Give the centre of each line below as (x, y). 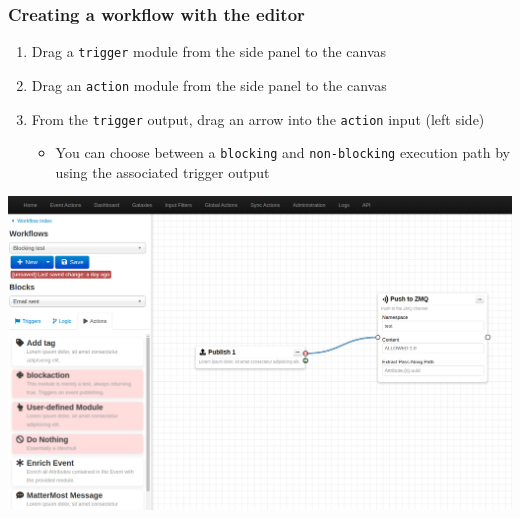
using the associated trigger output (162, 171)
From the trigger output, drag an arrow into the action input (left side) (258, 118)
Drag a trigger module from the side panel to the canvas (209, 51)
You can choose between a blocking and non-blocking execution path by (282, 152)
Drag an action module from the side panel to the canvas (209, 84)
